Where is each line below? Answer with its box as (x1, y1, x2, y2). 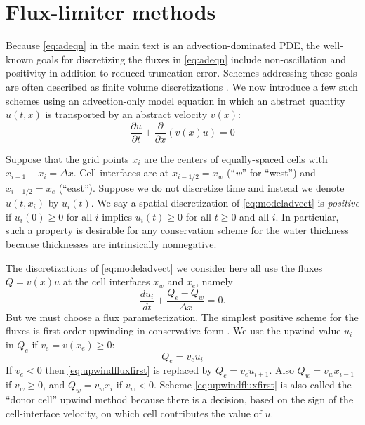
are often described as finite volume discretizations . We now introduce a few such (6, 79, 358, 93)
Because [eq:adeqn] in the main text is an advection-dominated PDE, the (6, 38, 320, 53)
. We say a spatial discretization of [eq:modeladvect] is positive (91, 195, 359, 210)
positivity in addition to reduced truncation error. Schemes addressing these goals (6, 65, 357, 80)
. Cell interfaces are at (73, 165, 169, 180)
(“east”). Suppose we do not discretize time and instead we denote (58, 180, 345, 195)
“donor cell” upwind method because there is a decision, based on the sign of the (6, 392, 354, 407)
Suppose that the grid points (6, 151, 129, 166)
